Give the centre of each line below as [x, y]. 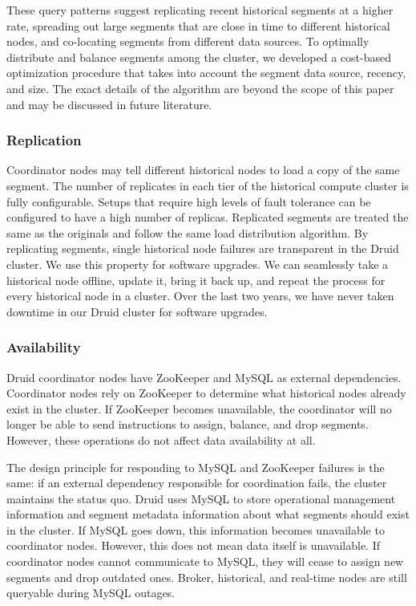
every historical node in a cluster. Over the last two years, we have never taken [200, 296]
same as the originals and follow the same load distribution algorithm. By [188, 232]
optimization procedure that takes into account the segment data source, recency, [206, 73]
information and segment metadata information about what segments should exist [208, 514]
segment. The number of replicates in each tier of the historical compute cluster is [208, 185]
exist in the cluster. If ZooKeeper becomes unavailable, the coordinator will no [199, 408]
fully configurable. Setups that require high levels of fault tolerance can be [189, 201]
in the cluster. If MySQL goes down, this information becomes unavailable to [196, 529]
